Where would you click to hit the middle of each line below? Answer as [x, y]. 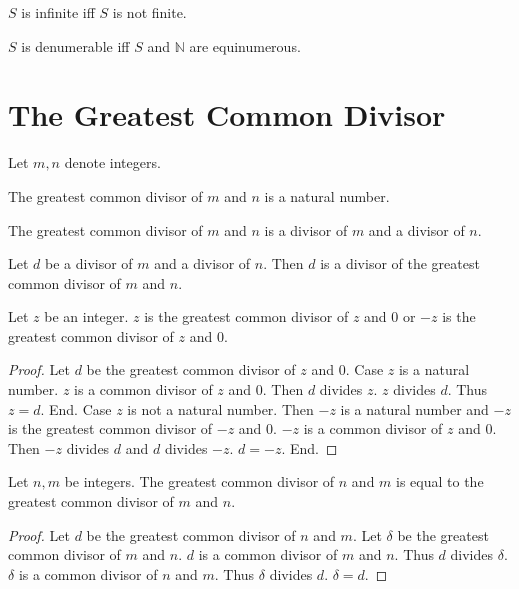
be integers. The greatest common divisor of [199, 481]
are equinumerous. [245, 45]
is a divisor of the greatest [400, 263]
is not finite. [149, 12]
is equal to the [440, 481]
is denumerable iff [75, 45]
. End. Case [76, 408]
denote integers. [112, 162]
